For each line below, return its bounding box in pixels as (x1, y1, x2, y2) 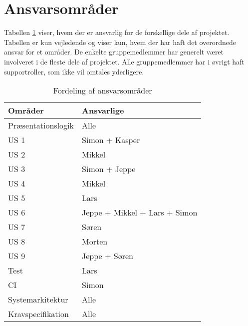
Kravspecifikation (8, 308, 69, 320)
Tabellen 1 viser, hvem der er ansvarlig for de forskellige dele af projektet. (4, 27, 230, 37)
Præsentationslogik (8, 119, 74, 131)
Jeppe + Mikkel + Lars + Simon (82, 206, 198, 218)
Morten (82, 235, 108, 247)
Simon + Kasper (82, 134, 140, 146)
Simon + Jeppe (82, 163, 136, 175)
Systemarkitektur (8, 293, 68, 305)
